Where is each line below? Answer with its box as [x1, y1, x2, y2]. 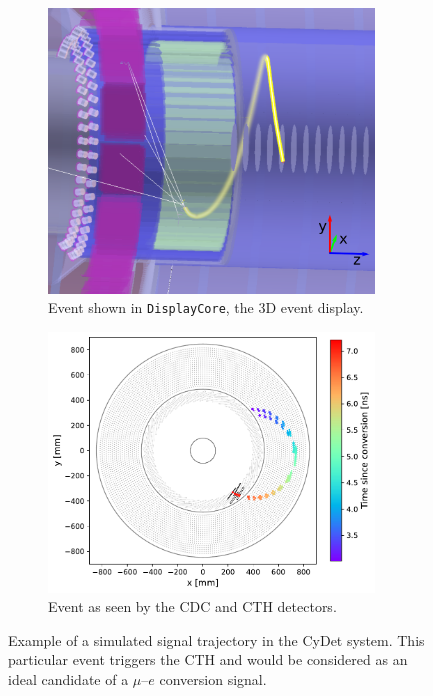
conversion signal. [159, 668, 267, 689]
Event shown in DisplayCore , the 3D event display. [48, 297, 364, 318]
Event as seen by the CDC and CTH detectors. [48, 596, 337, 617]
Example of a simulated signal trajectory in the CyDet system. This [8, 629, 425, 650]
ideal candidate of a [8, 668, 129, 689]
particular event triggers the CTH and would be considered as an [8, 649, 408, 670]
